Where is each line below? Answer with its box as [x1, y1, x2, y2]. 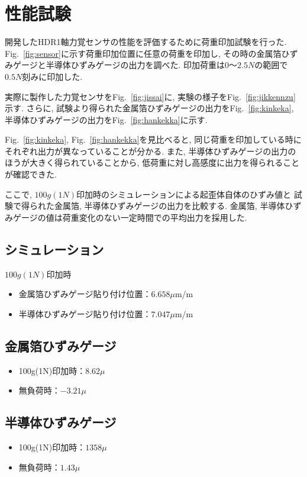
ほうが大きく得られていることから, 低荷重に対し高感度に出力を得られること [5, 156, 300, 169]
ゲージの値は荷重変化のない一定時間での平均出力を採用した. [12, 211, 247, 223]
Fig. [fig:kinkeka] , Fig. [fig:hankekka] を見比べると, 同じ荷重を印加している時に [5, 133, 302, 146]
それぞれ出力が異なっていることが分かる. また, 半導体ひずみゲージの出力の [5, 144, 296, 157]
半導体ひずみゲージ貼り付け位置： [18, 307, 151, 320]
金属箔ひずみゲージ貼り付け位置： [18, 288, 151, 300]
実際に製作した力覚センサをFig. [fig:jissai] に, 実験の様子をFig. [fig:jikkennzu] [5, 90, 296, 102]
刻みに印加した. [22, 70, 83, 82]
